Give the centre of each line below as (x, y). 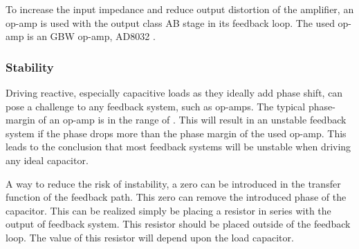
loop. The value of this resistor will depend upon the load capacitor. (150, 237)
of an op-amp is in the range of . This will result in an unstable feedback (192, 120)
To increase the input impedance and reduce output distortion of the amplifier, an (180, 9)
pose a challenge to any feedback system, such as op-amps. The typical (156, 106)
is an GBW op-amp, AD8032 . (91, 36)
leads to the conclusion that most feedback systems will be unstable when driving (178, 147)
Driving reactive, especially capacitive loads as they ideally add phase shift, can (174, 92)
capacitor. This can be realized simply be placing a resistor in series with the (168, 210)
